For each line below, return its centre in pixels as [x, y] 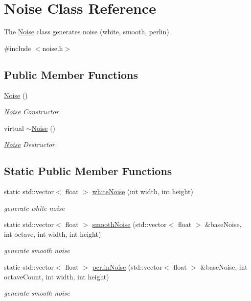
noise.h [53, 48]
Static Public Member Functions [88, 171]
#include [18, 48]
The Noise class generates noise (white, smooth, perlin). [88, 32]
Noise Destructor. [31, 144]
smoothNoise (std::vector [129, 224]
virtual [14, 128]
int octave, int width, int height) [53, 234]
